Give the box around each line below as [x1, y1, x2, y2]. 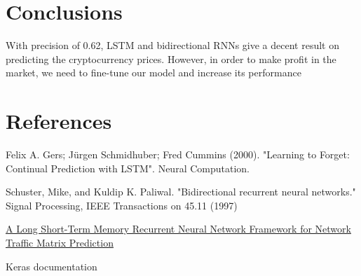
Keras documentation [6, 258, 97, 273]
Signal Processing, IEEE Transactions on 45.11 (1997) [6, 198, 238, 212]
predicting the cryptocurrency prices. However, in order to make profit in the [6, 51, 336, 66]
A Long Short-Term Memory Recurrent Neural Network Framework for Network [6, 221, 351, 236]
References [6, 106, 112, 135]
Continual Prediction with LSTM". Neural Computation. [6, 160, 250, 175]
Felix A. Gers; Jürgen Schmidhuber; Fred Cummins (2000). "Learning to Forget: [6, 147, 350, 162]
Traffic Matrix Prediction [6, 235, 114, 249]
